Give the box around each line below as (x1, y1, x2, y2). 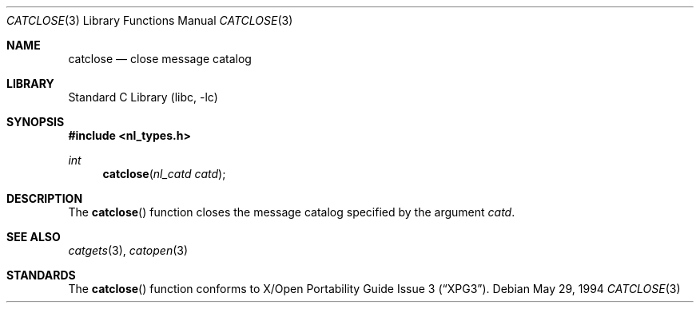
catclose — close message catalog (68, 52, 252, 65)
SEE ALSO (6, 230, 61, 244)
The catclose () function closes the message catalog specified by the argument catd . (68, 205, 515, 219)
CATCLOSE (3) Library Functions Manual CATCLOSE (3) (6, 14, 293, 27)
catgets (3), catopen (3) (68, 244, 189, 257)
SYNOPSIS (6, 115, 65, 129)
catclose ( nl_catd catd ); (102, 167, 226, 180)
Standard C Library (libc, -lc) (68, 90, 218, 104)
